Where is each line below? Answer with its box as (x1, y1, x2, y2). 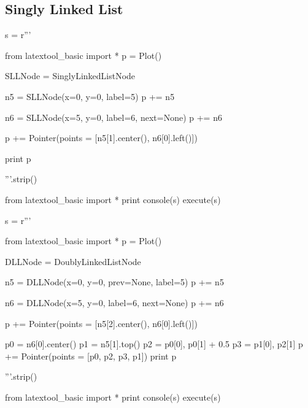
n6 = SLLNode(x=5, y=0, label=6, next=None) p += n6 (5, 110, 222, 123)
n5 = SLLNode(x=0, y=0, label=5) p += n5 (5, 90, 175, 102)
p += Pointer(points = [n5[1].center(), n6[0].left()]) (5, 131, 198, 144)
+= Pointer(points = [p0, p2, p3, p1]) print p (5, 349, 177, 362)
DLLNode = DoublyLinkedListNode (5, 255, 141, 268)
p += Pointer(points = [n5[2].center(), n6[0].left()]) (5, 317, 198, 329)
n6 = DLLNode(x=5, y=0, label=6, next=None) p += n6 (5, 296, 224, 309)
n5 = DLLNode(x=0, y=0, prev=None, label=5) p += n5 (5, 275, 224, 288)
